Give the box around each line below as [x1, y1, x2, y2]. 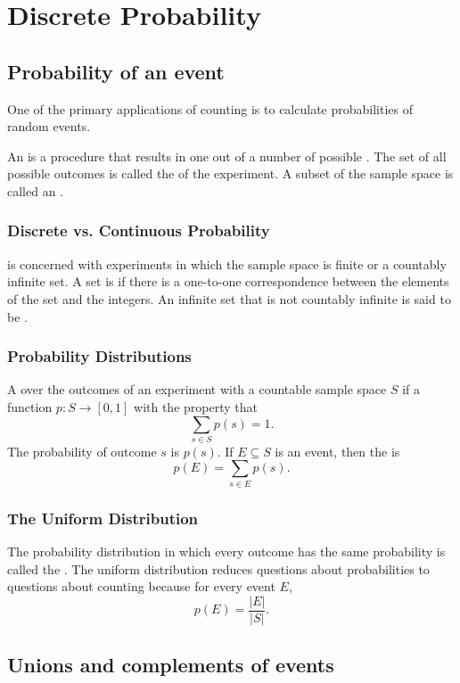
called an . [7, 181, 63, 200]
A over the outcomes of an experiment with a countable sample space [7, 380, 387, 399]
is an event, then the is [275, 441, 400, 460]
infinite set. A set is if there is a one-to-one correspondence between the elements [7, 272, 449, 291]
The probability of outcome [7, 441, 157, 460]
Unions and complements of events [7, 651, 334, 679]
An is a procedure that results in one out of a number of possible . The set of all [7, 146, 447, 165]
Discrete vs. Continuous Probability [7, 219, 270, 242]
